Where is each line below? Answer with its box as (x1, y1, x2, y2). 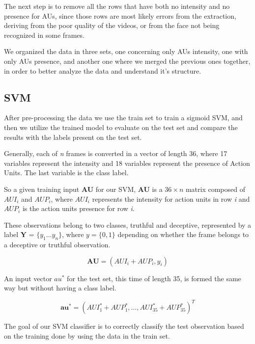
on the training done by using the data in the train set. (4, 330, 170, 341)
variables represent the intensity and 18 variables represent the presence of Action (4, 158, 250, 168)
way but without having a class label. (4, 283, 116, 293)
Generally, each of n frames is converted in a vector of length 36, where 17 (4, 148, 227, 159)
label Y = (4, 229, 34, 239)
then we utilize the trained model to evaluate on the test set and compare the (4, 122, 238, 132)
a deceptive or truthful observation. (4, 239, 111, 250)
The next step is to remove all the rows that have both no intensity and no (4, 1, 230, 11)
